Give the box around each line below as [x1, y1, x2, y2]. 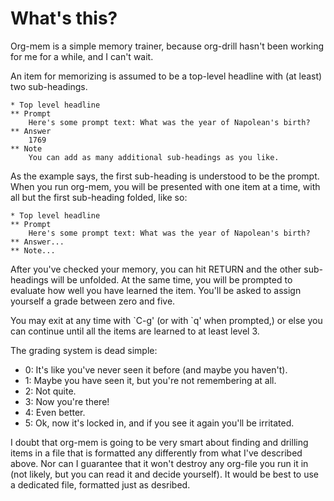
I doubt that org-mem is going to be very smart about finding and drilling [10, 436, 309, 448]
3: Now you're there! [24, 395, 110, 407]
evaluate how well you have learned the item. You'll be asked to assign [10, 284, 302, 296]
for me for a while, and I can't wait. [10, 50, 154, 62]
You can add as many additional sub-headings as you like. [28, 152, 280, 162]
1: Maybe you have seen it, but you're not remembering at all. [24, 374, 277, 386]
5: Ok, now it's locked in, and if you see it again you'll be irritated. [24, 417, 295, 429]
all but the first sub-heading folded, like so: [10, 191, 188, 203]
